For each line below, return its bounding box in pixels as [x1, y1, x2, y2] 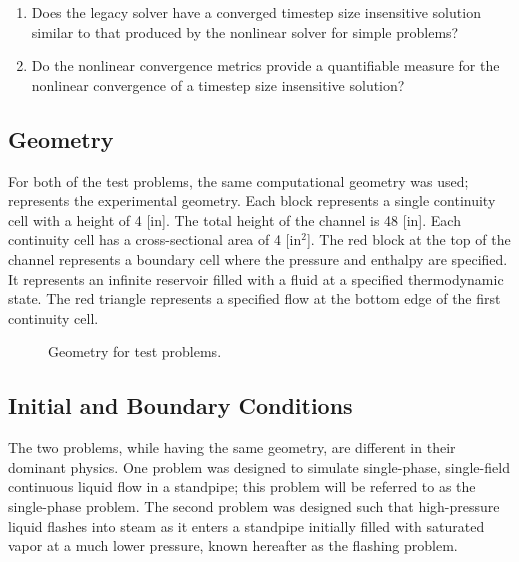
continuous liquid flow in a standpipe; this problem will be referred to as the [8, 476, 476, 497]
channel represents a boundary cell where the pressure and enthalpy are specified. [8, 248, 508, 269]
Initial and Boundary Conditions [8, 390, 353, 421]
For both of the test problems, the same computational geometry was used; [8, 170, 469, 191]
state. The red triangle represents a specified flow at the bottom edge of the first [8, 288, 501, 309]
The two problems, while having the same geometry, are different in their [8, 437, 456, 458]
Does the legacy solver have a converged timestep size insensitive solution [31, 2, 481, 22]
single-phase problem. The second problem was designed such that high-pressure [8, 495, 500, 516]
